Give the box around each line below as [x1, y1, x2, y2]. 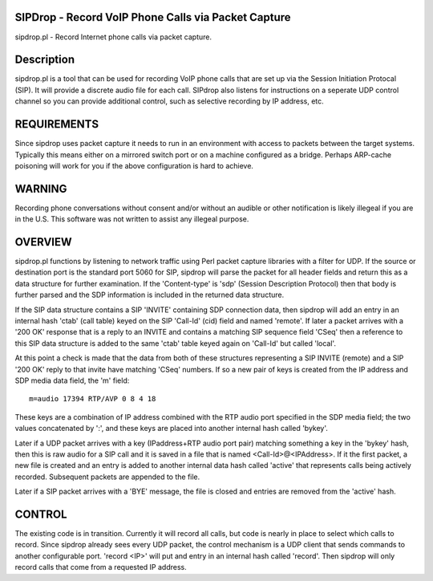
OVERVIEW [14, 235, 72, 249]
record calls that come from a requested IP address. [14, 563, 188, 572]
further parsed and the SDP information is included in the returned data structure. [14, 290, 285, 300]
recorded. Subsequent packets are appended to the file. [14, 472, 200, 481]
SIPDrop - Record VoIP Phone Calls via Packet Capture [14, 10, 292, 24]
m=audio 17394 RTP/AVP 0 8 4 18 [29, 394, 156, 404]
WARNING [14, 181, 67, 196]
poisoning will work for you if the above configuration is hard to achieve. [14, 160, 254, 170]
